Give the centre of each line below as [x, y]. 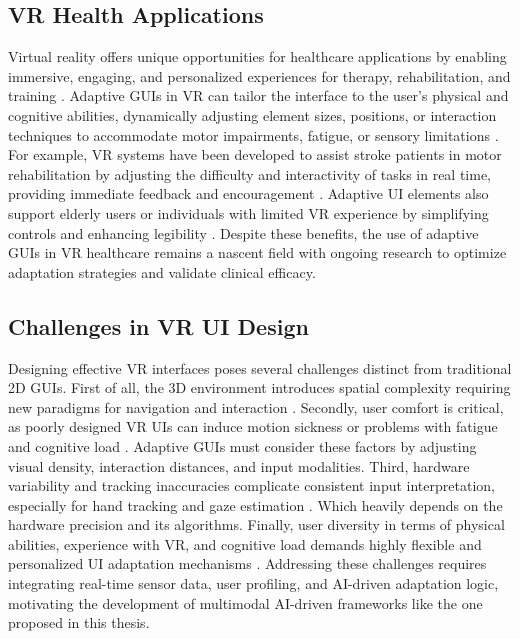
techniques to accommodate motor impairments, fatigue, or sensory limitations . [253, 134]
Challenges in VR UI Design [158, 325]
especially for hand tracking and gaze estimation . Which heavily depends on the [255, 504]
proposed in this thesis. [79, 622]
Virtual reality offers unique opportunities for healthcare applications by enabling [257, 56]
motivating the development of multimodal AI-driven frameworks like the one [245, 602]
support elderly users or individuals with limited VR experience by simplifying [248, 212]
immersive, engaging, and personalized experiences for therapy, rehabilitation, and [259, 75]
